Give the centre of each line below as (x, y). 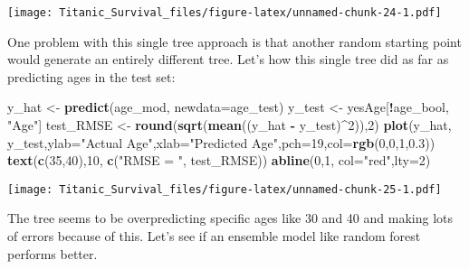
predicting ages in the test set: (91, 76)
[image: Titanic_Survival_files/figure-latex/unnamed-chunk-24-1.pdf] (225, 13)
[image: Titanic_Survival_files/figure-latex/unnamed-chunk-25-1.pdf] (225, 189)
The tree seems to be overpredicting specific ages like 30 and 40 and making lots (230, 218)
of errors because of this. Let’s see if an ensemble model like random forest (214, 236)
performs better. (53, 253)
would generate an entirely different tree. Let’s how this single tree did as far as (228, 59)
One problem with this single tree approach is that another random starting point (234, 41)
